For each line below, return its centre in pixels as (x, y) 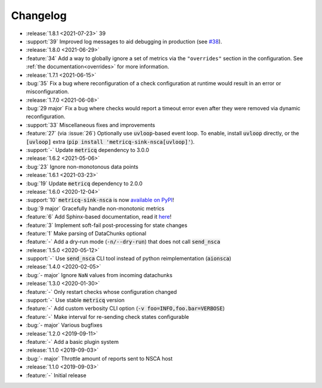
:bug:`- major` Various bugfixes (64, 325)
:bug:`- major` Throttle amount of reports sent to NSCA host (99, 358)
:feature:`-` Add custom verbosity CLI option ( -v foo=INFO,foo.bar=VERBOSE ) (125, 308)
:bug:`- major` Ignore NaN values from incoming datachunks (99, 275)
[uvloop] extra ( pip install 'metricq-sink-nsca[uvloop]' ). (110, 142)
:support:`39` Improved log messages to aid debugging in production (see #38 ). (124, 41)
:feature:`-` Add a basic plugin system (72, 342)
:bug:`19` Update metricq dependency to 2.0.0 (84, 183)
